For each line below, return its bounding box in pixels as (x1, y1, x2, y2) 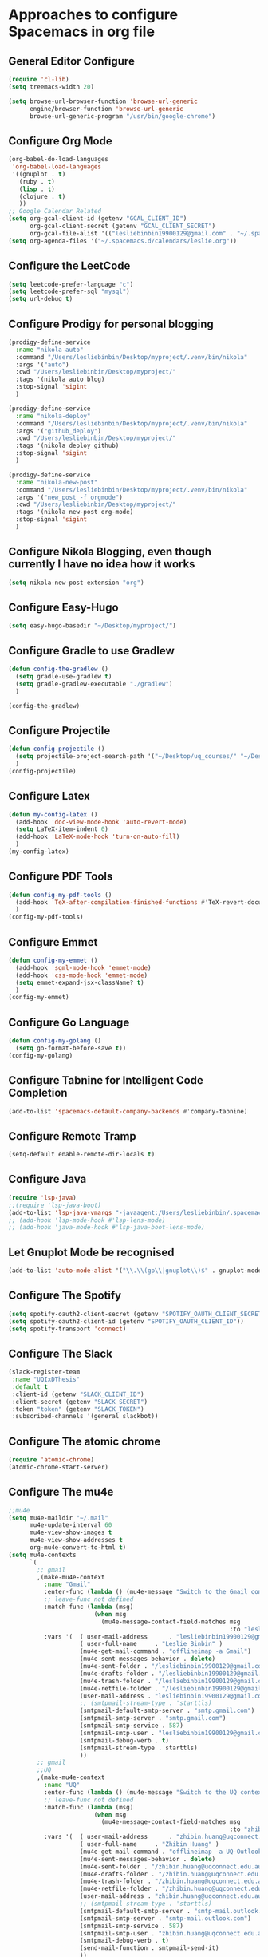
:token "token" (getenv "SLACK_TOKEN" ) (11, 1405, 145, 1413)
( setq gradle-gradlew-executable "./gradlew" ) (15, 680, 173, 688)
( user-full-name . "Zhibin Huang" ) (79, 1840, 219, 1848)
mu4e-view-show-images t (29, 1528, 112, 1537)
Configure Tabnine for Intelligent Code (8, 1073, 203, 1087)
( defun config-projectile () (8, 745, 105, 753)
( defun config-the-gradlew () (8, 665, 109, 674)
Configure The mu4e (8, 1485, 114, 1499)
